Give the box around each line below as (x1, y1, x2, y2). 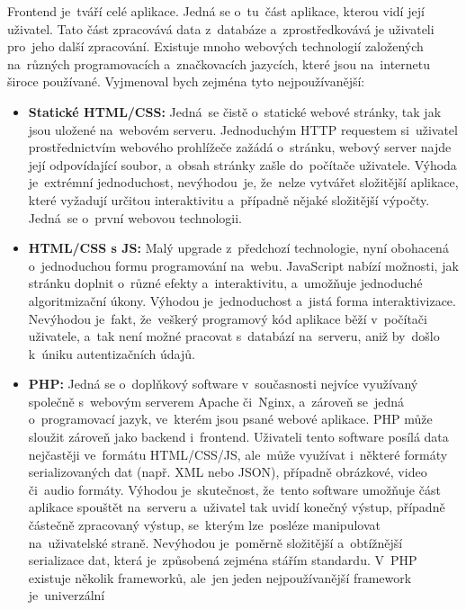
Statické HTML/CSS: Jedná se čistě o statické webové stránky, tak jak (28, 102, 442, 121)
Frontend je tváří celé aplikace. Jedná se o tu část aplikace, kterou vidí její (7, 2, 425, 20)
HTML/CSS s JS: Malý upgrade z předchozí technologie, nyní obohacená (28, 238, 449, 257)
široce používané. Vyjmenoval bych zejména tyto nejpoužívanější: (7, 72, 365, 91)
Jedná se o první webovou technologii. (28, 208, 242, 227)
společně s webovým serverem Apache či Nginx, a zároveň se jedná (28, 391, 405, 410)
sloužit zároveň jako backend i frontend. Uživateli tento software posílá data (28, 427, 449, 446)
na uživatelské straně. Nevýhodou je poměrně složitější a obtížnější (28, 533, 403, 552)
